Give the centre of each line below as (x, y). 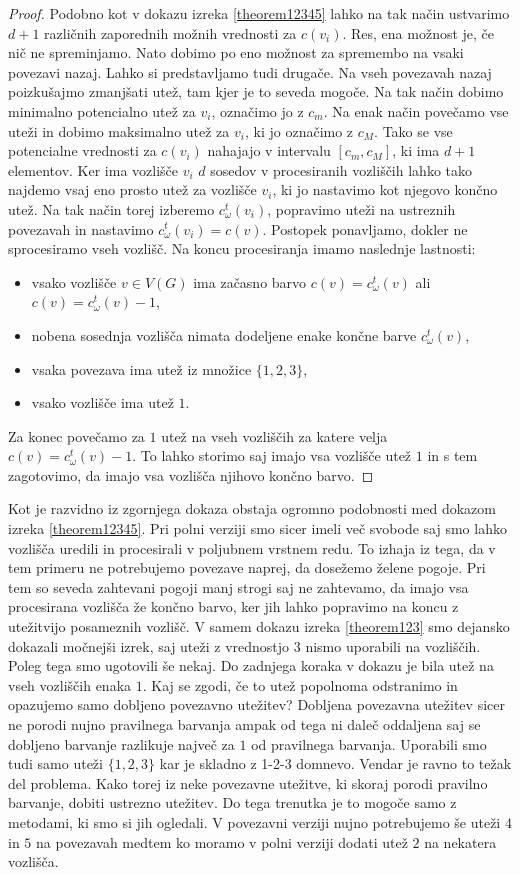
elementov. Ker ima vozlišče (93, 169)
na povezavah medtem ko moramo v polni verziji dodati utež (222, 841)
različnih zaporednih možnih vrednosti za (170, 32)
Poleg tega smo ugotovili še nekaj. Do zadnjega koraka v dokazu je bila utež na (251, 665)
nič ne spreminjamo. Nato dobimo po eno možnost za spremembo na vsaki (236, 52)
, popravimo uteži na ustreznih (361, 208)
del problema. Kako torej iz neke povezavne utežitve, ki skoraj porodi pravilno (248, 782)
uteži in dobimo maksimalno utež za (119, 130)
